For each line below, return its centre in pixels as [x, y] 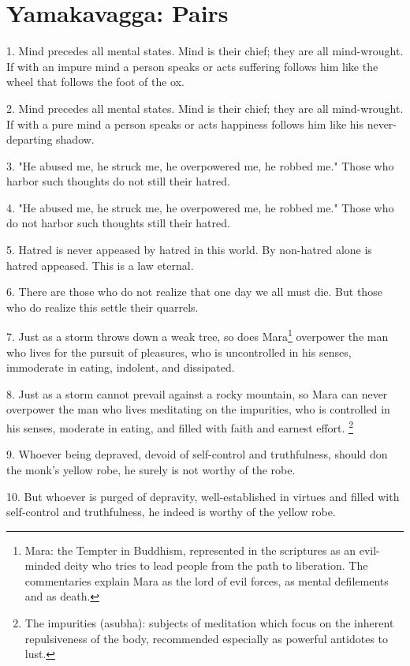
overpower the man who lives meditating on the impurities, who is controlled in [198, 409]
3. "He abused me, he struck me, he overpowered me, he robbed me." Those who [200, 165]
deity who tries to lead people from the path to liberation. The [216, 565]
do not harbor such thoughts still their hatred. [118, 223]
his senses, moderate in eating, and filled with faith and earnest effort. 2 [180, 427]
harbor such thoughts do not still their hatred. [118, 181]
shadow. [75, 139]
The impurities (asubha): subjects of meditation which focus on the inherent [209, 623]
